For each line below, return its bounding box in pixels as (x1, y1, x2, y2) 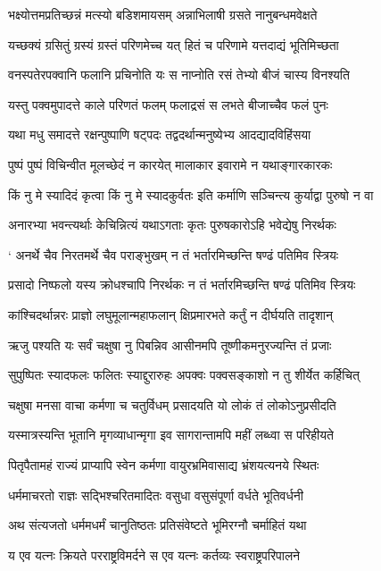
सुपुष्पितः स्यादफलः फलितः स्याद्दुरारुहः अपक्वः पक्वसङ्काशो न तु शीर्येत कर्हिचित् (8, 365, 360, 384)
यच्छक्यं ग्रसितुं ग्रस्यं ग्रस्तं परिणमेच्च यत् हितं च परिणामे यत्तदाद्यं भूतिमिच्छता (8, 35, 339, 54)
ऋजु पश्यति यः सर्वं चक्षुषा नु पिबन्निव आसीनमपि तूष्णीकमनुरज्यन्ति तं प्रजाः (8, 335, 332, 354)
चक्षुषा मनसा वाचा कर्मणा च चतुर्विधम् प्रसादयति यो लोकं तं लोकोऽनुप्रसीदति (8, 395, 336, 414)
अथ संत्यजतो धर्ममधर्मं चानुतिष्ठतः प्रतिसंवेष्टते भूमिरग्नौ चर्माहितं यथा (8, 516, 307, 534)
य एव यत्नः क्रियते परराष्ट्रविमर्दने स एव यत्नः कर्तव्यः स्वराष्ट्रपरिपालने (8, 545, 301, 564)
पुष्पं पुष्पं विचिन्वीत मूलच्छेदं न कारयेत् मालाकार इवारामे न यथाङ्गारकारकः (8, 155, 333, 173)
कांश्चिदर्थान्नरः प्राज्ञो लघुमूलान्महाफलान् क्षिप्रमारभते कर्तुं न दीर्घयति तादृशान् (8, 305, 333, 323)
